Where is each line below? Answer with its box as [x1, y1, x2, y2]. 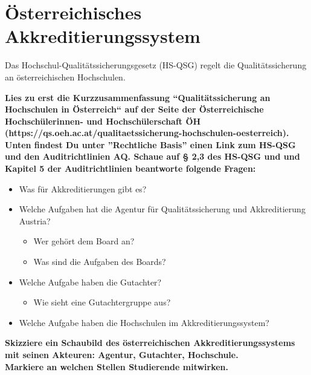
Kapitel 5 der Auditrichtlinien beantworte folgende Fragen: [5, 162, 256, 175]
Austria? [19, 214, 51, 227]
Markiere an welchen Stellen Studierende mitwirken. [5, 360, 229, 373]
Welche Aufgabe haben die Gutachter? [19, 275, 162, 288]
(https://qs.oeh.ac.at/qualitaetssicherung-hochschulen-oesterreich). [5, 126, 289, 139]
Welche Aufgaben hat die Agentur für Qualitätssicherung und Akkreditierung [19, 203, 306, 215]
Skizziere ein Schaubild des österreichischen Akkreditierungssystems [5, 336, 295, 349]
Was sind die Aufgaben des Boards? [33, 255, 166, 268]
